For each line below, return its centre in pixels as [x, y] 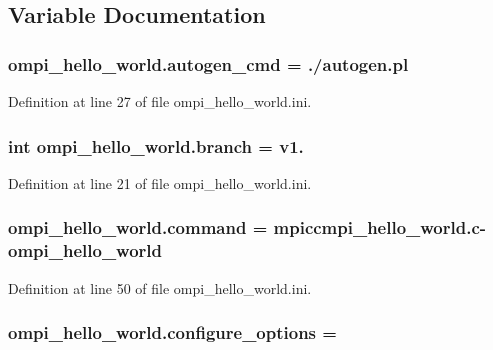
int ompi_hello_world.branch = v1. [156, 145]
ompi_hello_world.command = [138, 227]
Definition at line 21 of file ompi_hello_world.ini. [160, 182]
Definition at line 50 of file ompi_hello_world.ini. [160, 287]
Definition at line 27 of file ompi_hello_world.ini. [160, 101]
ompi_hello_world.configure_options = [172, 332]
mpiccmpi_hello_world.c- [380, 227]
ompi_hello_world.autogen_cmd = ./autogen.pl [208, 63]
